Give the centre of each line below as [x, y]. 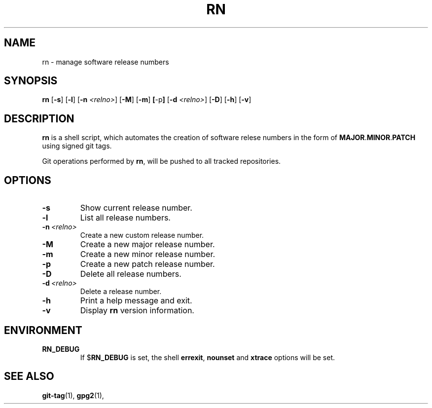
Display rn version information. [137, 311]
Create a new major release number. [147, 244]
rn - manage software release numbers [106, 62]
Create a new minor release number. [148, 254]
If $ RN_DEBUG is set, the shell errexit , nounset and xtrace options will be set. [208, 357]
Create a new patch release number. [147, 264]
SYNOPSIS [31, 81]
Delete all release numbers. [131, 274]
